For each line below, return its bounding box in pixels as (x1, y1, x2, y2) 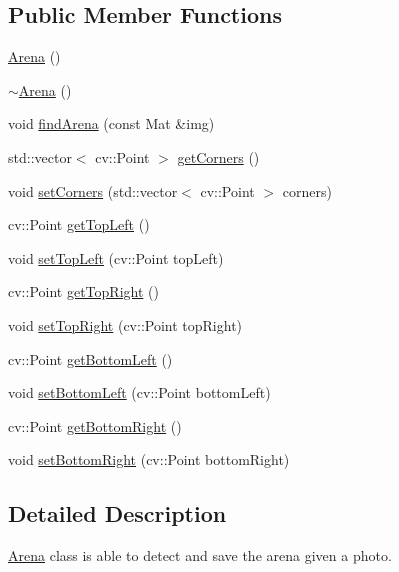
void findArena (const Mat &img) (8, 113, 215, 134)
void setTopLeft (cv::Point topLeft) (8, 247, 224, 268)
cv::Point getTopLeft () (8, 214, 150, 235)
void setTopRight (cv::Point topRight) (8, 314, 243, 335)
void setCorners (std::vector (8, 180, 178, 201)
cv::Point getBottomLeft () (8, 348, 173, 369)
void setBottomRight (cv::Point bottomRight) (8, 449, 290, 470)
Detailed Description (8, 498, 227, 529)
